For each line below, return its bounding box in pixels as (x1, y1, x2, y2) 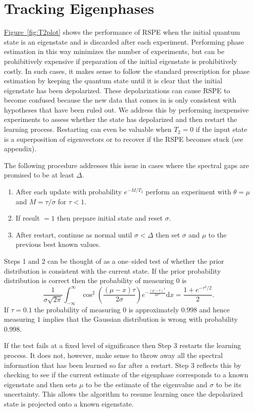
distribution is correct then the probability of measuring (4, 275, 174, 286)
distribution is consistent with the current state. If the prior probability (4, 265, 221, 276)
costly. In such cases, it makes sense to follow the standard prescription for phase (4, 65, 250, 76)
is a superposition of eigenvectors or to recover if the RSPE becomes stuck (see (4, 133, 244, 144)
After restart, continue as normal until (15, 229, 132, 239)
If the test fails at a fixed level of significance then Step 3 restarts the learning (4, 340, 241, 351)
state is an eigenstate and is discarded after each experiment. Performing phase (4, 36, 244, 47)
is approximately (128, 304, 179, 314)
